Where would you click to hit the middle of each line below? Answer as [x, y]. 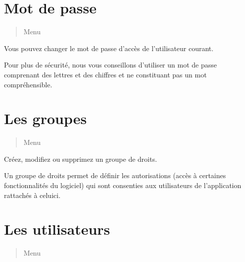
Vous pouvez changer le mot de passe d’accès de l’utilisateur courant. [109, 48]
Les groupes [46, 118]
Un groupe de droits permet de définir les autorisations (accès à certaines [115, 175]
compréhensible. [28, 84]
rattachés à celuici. [32, 195]
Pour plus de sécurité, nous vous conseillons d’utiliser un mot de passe [110, 65]
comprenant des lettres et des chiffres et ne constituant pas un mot [105, 74]
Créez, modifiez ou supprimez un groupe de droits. [81, 159]
